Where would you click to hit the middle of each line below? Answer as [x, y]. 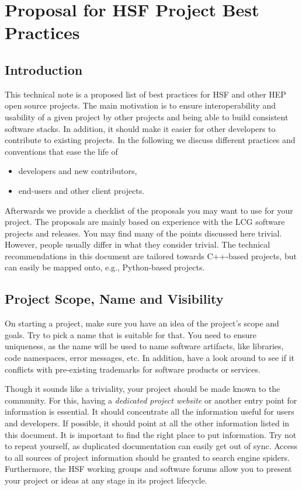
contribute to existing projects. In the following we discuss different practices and [150, 140]
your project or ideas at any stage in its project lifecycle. [106, 480]
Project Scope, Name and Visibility [114, 299]
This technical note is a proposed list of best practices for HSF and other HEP [145, 94]
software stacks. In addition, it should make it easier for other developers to [140, 128]
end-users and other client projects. [81, 190]
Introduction [44, 69]
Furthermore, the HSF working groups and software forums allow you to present [148, 469]
